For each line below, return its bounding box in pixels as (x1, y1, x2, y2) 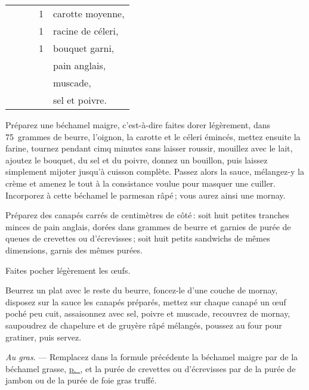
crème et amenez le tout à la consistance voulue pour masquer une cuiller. (5, 177, 276, 189)
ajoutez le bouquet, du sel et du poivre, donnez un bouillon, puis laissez (5, 153, 268, 166)
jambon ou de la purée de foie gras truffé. (5, 374, 157, 386)
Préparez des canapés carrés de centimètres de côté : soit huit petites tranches (5, 209, 289, 221)
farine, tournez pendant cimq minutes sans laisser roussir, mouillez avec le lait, (5, 142, 293, 154)
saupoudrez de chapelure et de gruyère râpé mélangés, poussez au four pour (5, 318, 282, 331)
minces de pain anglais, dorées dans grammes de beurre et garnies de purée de (5, 220, 291, 233)
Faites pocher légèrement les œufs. (5, 264, 131, 276)
